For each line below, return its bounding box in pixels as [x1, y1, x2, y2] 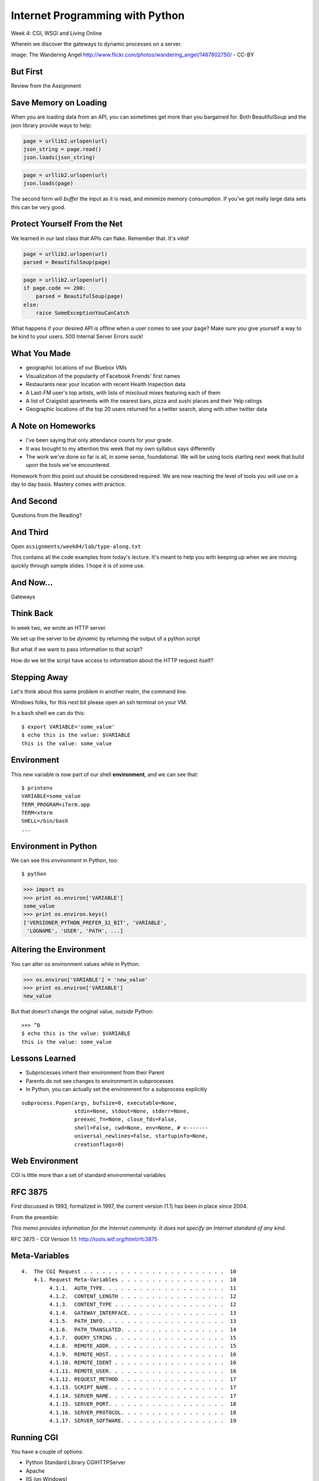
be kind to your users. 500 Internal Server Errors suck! [11, 333, 144, 340]
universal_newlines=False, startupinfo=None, [74, 1133, 209, 1140]
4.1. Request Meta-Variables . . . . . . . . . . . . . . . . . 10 [33, 1277, 236, 1283]
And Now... [11, 578, 53, 588]
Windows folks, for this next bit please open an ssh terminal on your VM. [11, 699, 188, 706]
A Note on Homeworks [11, 421, 96, 431]
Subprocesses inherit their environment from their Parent [25, 1069, 165, 1076]
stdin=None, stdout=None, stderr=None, [74, 1108, 190, 1114]
